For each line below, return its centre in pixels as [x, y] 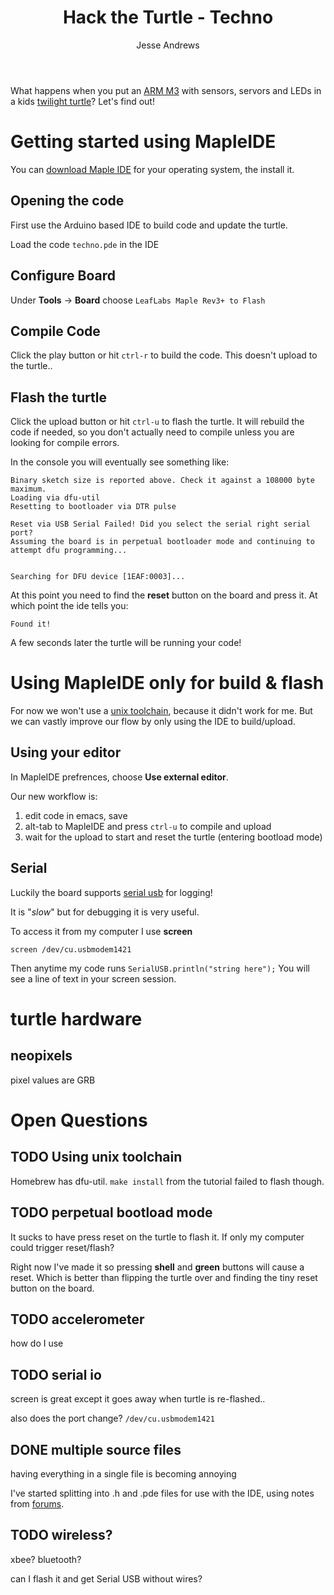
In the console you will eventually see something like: [120, 462]
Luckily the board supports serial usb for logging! [111, 892]
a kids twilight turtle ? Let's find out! [82, 101]
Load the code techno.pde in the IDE [85, 244]
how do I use [37, 1343]
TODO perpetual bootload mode [111, 1212]
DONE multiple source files [96, 1449]
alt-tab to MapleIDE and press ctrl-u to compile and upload [148, 826]
